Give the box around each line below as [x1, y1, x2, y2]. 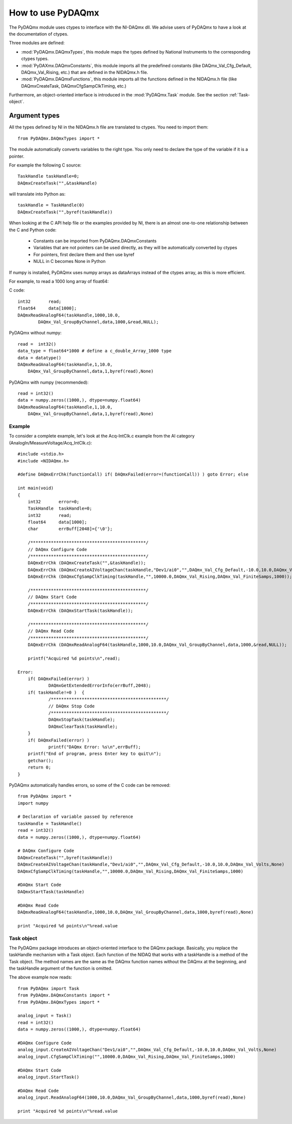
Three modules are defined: [9, 40, 65, 46]
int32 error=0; [27, 499, 80, 504]
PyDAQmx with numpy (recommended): [9, 379, 89, 385]
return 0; [27, 765, 51, 770]
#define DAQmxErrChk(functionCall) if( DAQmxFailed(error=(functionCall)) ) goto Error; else [18, 472, 249, 477]
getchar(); [27, 757, 54, 763]
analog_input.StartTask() [18, 1074, 80, 1080]
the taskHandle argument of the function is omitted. [9, 965, 113, 971]
